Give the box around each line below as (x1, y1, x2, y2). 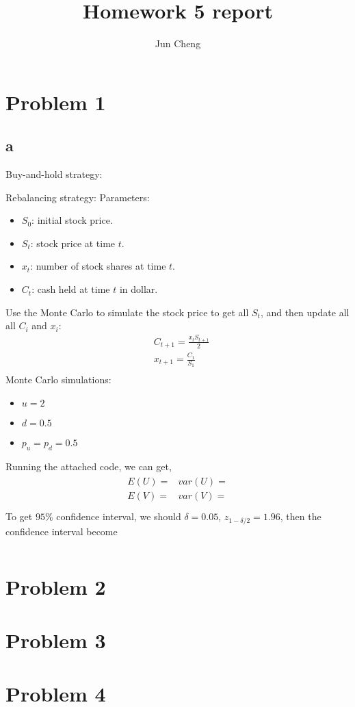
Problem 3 (5, 626, 106, 654)
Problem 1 (5, 88, 106, 116)
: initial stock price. (31, 213, 113, 227)
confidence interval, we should (56, 509, 181, 524)
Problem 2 (5, 572, 106, 600)
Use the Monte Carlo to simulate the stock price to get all (5, 305, 249, 319)
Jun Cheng (155, 36, 201, 51)
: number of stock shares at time (30, 259, 166, 273)
